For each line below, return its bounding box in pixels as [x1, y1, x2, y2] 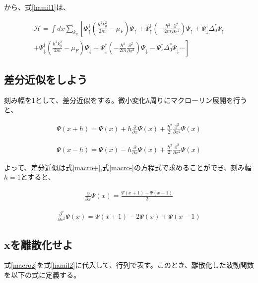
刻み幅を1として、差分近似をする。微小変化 [4, 94, 146, 105]
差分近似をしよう [4, 72, 87, 87]
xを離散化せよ [4, 236, 73, 252]
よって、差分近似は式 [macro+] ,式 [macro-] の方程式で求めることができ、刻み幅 [4, 162, 252, 172]
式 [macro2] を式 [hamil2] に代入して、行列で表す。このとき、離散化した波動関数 [4, 260, 254, 270]
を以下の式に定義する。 [4, 269, 80, 280]
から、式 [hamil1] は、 [4, 2, 70, 12]
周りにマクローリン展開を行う [149, 94, 247, 105]
